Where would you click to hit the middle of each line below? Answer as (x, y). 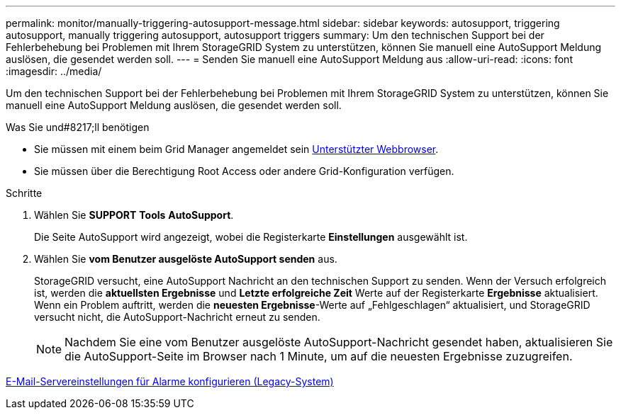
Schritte (24, 193)
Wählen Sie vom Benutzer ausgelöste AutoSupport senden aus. (186, 259)
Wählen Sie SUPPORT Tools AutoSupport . (134, 215)
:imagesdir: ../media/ (54, 71)
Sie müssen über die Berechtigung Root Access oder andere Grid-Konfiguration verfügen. (244, 171)
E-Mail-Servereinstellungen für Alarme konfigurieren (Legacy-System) (170, 381)
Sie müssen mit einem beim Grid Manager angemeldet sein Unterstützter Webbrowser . (236, 149)
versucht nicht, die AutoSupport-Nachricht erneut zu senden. (177, 317)
